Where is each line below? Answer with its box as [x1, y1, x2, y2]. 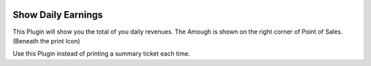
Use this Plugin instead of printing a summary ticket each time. [12, 49, 190, 58]
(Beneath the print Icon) [12, 36, 80, 45]
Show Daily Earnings [12, 9, 103, 21]
